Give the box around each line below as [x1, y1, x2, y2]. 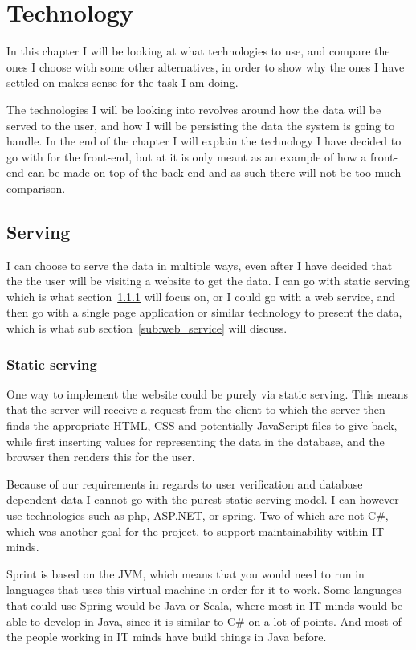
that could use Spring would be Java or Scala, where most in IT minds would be [6, 596, 403, 613]
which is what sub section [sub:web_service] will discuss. [6, 320, 288, 337]
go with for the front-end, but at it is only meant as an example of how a [6, 148, 367, 165]
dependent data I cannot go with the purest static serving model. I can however [6, 491, 399, 508]
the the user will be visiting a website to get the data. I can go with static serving [6, 272, 410, 289]
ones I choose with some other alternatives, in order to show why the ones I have [6, 58, 405, 75]
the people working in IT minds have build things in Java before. [6, 628, 327, 645]
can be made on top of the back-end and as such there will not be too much [27, 164, 402, 181]
